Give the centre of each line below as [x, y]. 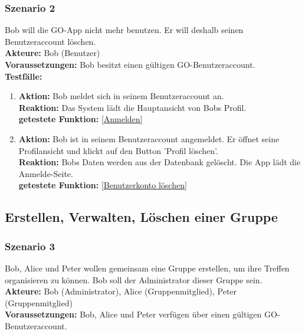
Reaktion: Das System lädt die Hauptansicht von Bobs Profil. [132, 107]
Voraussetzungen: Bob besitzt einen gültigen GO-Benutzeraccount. [130, 64]
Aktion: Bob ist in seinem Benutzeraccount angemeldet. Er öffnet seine [149, 138]
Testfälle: [24, 76]
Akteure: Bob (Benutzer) [53, 53]
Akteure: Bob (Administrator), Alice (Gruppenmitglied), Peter [121, 291]
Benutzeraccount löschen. [50, 41]
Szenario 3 [30, 246]
